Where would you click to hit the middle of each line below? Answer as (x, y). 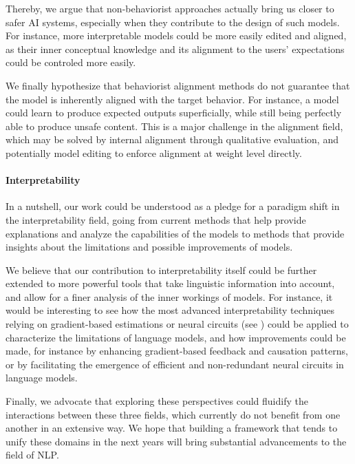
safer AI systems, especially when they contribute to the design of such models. (173, 22)
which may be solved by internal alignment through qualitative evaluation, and (172, 139)
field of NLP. (32, 455)
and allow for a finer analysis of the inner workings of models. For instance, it (169, 296)
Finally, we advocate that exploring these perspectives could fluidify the (157, 401)
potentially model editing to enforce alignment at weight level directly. (154, 152)
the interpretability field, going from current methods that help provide (156, 219)
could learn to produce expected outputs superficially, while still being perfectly (174, 113)
